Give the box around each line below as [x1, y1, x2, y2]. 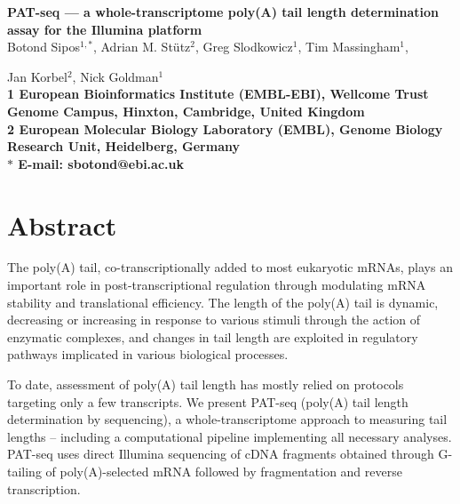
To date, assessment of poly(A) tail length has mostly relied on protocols [7, 375, 404, 394]
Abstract [7, 206, 117, 243]
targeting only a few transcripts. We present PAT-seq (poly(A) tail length [7, 392, 408, 411]
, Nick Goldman [72, 67, 159, 85]
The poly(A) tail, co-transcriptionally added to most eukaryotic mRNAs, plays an [7, 258, 453, 276]
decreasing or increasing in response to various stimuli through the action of [7, 310, 421, 329]
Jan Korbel [7, 67, 67, 85]
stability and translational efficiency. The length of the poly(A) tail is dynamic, [7, 292, 439, 311]
